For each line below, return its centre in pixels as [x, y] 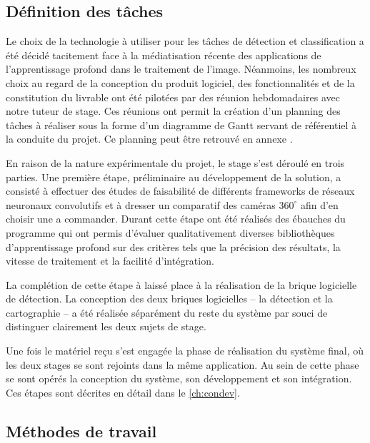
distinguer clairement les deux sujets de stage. [106, 326]
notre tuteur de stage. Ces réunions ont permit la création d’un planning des [173, 111]
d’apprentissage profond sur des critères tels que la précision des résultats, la [173, 246]
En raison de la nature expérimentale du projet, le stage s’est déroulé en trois [175, 162]
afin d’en [319, 204]
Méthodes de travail [81, 431]
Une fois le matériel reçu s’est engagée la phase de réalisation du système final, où [185, 351]
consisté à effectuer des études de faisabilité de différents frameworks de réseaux [180, 191]
